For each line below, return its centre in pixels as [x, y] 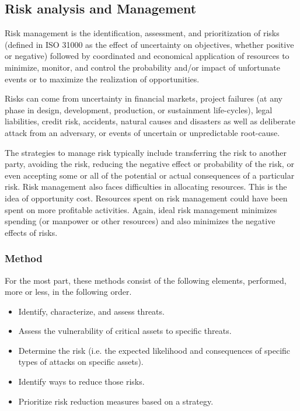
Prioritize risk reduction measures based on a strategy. [116, 401]
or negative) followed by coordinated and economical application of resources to [147, 56]
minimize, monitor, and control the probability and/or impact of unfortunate [142, 67]
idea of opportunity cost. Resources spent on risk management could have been [146, 198]
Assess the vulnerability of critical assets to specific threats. [125, 331]
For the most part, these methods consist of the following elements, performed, [146, 280]
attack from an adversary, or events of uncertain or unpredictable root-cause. [142, 132]
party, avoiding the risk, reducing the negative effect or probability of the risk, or [149, 164]
